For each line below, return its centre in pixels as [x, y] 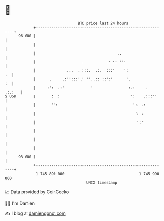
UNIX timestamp [102, 182]
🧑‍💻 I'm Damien [20, 203]
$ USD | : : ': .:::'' [81, 96]
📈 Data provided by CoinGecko [37, 192]
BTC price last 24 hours [103, 23]
